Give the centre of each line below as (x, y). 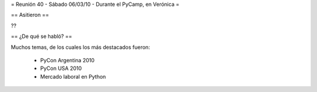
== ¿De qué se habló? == (42, 36)
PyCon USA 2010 (61, 68)
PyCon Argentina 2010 (68, 60)
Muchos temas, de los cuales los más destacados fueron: (80, 47)
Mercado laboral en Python (73, 76)
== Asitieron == (30, 15)
